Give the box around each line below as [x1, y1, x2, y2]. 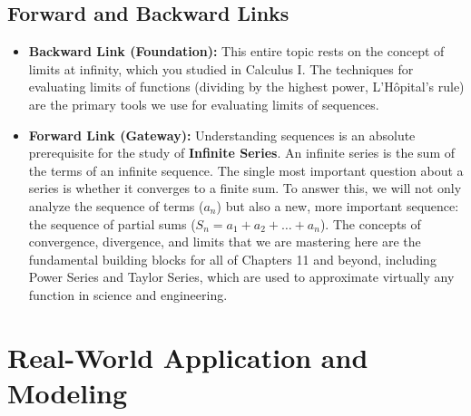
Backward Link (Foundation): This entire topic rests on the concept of [28, 42, 445, 61]
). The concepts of [319, 214, 421, 233]
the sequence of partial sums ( [28, 214, 196, 233]
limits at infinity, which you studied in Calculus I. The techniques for [28, 59, 414, 78]
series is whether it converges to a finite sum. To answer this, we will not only [28, 179, 462, 198]
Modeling [7, 373, 128, 411]
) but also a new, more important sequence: [216, 196, 459, 215]
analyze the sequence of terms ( [28, 196, 204, 215]
